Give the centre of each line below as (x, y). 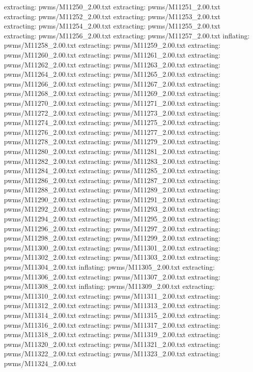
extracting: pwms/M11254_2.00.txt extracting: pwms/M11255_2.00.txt (112, 26)
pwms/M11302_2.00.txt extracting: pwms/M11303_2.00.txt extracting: (112, 257)
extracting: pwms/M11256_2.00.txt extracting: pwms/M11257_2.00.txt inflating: (127, 35)
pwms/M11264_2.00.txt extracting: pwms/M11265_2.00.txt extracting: (112, 74)
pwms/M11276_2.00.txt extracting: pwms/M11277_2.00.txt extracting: (112, 132)
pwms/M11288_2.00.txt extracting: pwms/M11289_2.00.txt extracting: (112, 190)
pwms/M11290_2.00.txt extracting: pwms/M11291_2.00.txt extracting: (112, 199)
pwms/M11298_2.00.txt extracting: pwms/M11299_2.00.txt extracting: (112, 238)
